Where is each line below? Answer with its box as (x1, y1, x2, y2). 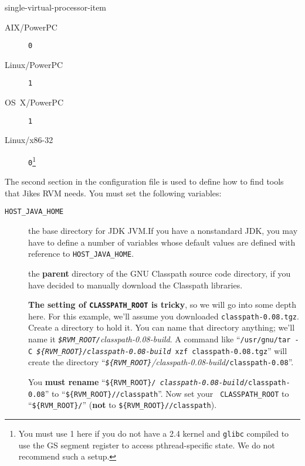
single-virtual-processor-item (5, 1, 107, 13)
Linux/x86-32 (5, 134, 53, 146)
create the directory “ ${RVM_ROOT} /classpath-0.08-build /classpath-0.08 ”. (28, 356, 294, 368)
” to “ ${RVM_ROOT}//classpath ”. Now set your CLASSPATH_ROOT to (45, 387, 289, 399)
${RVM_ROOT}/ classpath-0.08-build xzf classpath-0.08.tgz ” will (36, 344, 287, 356)
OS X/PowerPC (5, 96, 63, 108)
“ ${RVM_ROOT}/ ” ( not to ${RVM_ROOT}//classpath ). (28, 399, 217, 411)
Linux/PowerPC (5, 58, 63, 70)
